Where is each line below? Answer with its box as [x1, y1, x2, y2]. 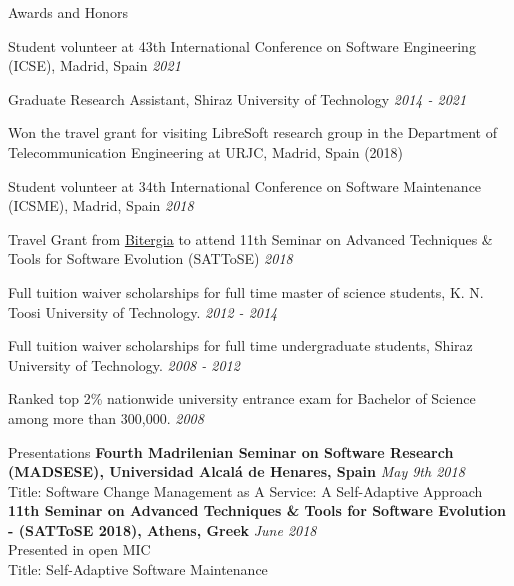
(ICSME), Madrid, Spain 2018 [8, 195, 194, 216]
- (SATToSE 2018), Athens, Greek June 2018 [8, 519, 317, 540]
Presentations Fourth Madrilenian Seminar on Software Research [8, 441, 454, 462]
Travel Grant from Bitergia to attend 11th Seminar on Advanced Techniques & [8, 228, 493, 249]
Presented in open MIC [8, 539, 151, 560]
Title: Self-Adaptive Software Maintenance [8, 559, 268, 580]
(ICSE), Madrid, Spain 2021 [8, 55, 181, 76]
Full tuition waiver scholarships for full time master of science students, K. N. [8, 281, 484, 302]
